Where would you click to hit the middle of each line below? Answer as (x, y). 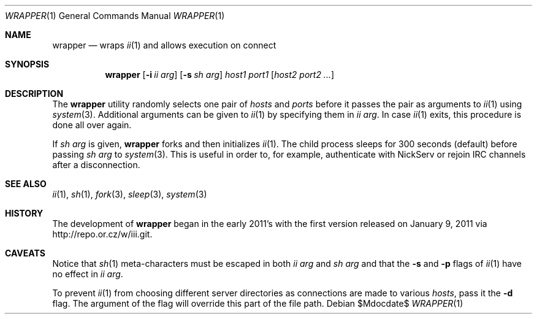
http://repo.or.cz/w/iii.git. (102, 234)
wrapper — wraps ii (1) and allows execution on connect (164, 45)
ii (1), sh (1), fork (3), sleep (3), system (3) (130, 194)
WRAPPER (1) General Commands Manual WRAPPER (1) (115, 16)
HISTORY (24, 213)
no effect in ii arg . (88, 274)
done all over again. (92, 125)
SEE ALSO (26, 184)
